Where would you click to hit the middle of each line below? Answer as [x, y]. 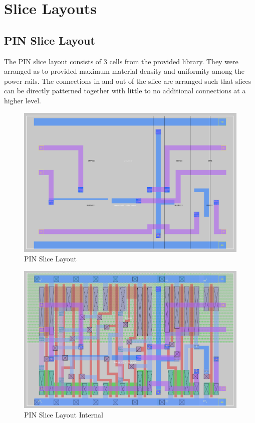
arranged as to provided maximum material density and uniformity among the [124, 71]
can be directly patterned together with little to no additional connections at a [125, 91]
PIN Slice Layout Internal [64, 415]
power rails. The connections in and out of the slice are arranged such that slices [128, 81]
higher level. [23, 100]
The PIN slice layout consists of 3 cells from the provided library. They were [121, 61]
